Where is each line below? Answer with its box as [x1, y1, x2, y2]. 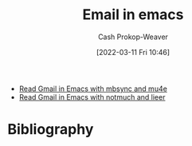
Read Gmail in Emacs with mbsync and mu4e [18, 84, 168, 93]
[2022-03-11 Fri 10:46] [96, 47, 170, 57]
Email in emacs [82, 6, 184, 24]
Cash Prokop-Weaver [97, 32, 169, 41]
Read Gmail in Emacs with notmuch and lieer [18, 92, 166, 101]
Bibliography [7, 120, 94, 139]
